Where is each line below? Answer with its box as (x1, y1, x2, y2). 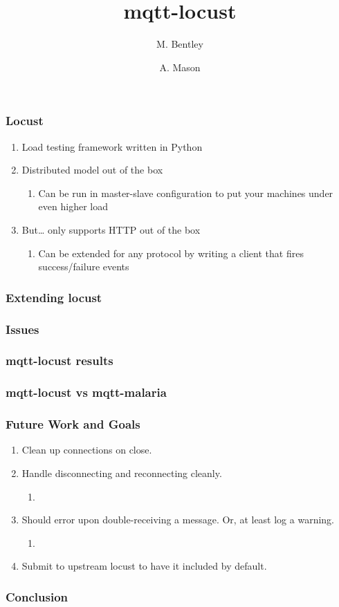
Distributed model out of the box (21, 162, 163, 177)
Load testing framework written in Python (21, 139, 203, 153)
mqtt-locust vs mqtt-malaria (6, 384, 167, 401)
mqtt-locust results (6, 352, 113, 369)
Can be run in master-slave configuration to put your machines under (38, 185, 333, 200)
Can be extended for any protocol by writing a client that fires (38, 245, 304, 260)
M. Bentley (156, 37, 203, 51)
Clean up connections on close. (21, 442, 152, 457)
